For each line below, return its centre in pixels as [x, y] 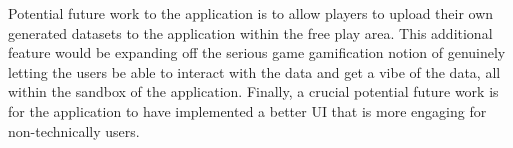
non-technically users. [74, 130]
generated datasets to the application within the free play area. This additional [250, 32]
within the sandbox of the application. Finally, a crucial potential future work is [253, 91]
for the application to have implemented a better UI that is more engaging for [247, 110]
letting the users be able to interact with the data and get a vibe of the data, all [254, 71]
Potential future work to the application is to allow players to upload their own [251, 13]
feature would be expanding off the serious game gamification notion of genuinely [257, 52]
